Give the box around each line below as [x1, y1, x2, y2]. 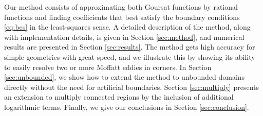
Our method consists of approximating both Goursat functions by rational [4, 2, 238, 12]
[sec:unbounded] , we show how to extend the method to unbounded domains [4, 72, 245, 82]
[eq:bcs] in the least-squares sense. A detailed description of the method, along [4, 21, 251, 32]
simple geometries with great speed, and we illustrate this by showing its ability [4, 51, 255, 62]
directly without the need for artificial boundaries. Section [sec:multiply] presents [4, 81, 259, 92]
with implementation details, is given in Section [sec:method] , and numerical [4, 31, 245, 42]
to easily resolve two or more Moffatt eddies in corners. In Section [4, 61, 212, 72]
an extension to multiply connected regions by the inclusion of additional [4, 91, 234, 102]
